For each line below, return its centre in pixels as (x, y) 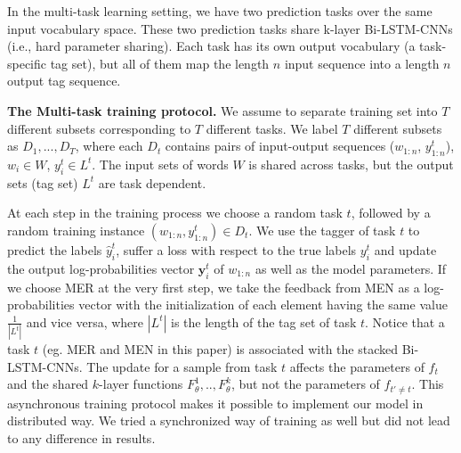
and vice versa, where (85, 321)
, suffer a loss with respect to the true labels (236, 249)
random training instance (76, 230)
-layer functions (141, 384)
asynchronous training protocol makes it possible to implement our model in (215, 403)
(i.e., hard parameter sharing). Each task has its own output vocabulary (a (211, 46)
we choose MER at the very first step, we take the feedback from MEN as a (214, 287)
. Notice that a (405, 321)
